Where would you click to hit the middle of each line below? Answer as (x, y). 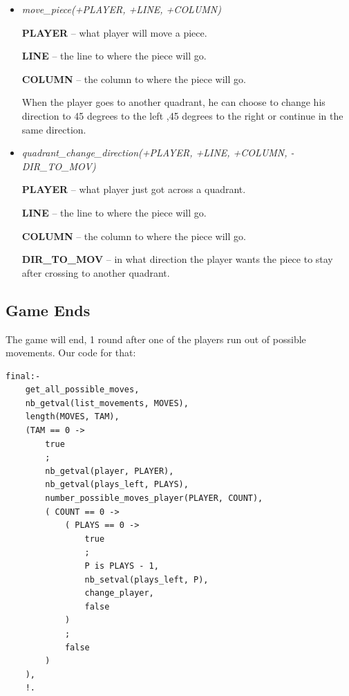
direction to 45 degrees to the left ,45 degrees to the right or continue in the (182, 115)
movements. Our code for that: (71, 352)
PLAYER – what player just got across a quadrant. (134, 189)
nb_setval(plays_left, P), (147, 579)
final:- (23, 376)
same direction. (54, 129)
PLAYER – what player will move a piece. (114, 32)
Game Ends (48, 310)
